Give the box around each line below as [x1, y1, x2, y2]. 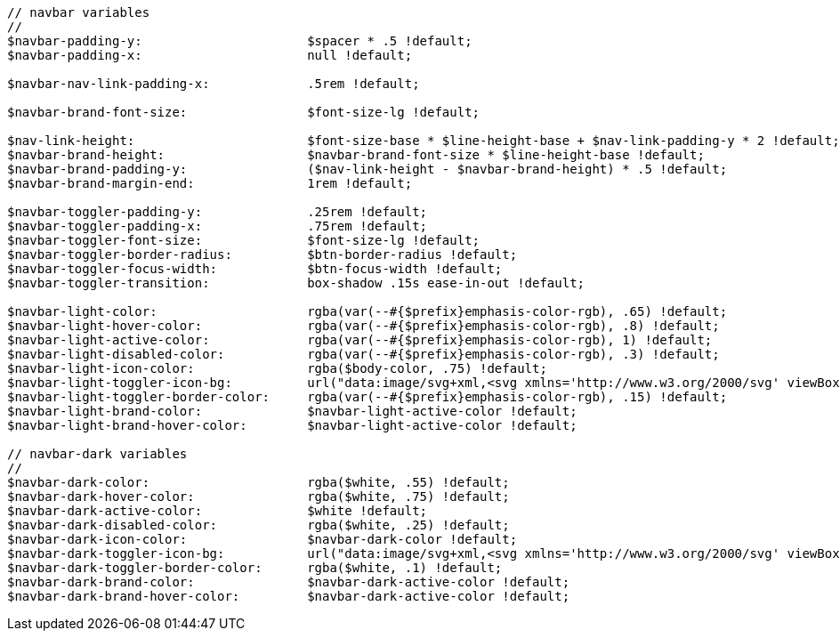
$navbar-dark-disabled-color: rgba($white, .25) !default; [7, 518, 510, 532]
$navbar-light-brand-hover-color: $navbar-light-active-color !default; [7, 418, 577, 432]
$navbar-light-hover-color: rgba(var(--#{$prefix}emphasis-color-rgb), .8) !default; [7, 319, 720, 333]
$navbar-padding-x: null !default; [7, 48, 413, 62]
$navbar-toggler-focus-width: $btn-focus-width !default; [7, 262, 503, 276]
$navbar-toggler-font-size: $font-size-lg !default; [7, 233, 481, 247]
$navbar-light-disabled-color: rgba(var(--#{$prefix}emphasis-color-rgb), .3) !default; [7, 347, 720, 361]
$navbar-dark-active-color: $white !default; [7, 504, 428, 518]
